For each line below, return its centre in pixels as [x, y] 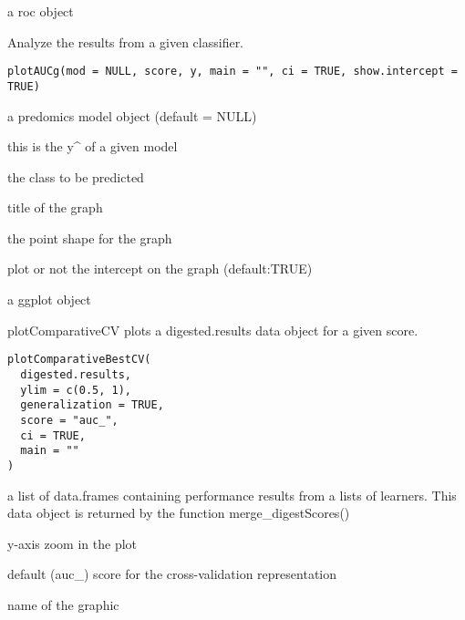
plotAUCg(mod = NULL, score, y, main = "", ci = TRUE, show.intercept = [232, 72]
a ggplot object [49, 300]
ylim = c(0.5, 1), [76, 390]
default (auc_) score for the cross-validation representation [172, 574]
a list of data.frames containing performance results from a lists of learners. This [232, 495]
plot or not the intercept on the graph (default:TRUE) [160, 269]
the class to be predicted [76, 176]
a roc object [41, 11]
